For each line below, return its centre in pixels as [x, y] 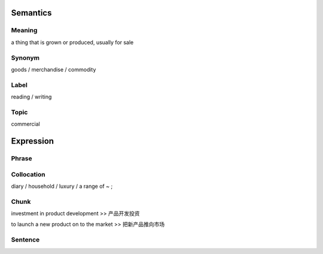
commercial [25, 124]
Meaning [24, 30]
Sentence [25, 240]
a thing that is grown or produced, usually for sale [72, 42]
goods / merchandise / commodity [54, 69]
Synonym [25, 58]
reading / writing [31, 97]
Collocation [28, 174]
